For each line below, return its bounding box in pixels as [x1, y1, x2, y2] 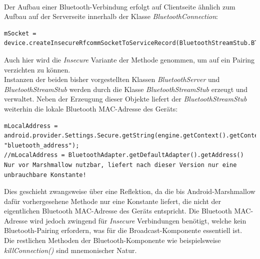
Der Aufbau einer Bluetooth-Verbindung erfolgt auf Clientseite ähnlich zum [4, 1, 235, 11]
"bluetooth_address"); [4, 141, 79, 149]
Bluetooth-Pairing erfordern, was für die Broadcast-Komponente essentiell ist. [4, 225, 242, 235]
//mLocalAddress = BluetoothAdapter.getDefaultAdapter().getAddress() [4, 151, 244, 159]
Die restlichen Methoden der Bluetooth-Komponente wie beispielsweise [4, 235, 221, 245]
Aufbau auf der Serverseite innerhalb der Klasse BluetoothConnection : [4, 11, 218, 21]
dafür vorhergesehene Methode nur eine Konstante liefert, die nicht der [4, 195, 221, 206]
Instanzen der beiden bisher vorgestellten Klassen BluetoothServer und [4, 74, 220, 84]
